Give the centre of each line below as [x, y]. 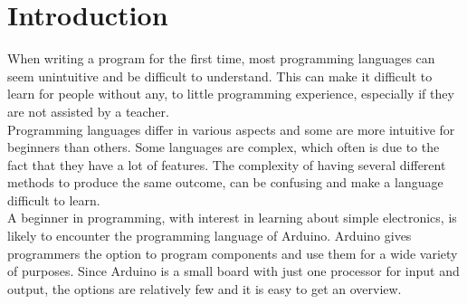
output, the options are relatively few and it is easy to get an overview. [205, 288]
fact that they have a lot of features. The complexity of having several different [227, 164]
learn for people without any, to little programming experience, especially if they [231, 94]
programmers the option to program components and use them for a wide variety [233, 253]
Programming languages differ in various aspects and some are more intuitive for [231, 129]
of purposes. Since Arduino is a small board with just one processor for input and [233, 271]
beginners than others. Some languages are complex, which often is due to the [224, 147]
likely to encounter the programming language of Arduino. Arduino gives [210, 236]
